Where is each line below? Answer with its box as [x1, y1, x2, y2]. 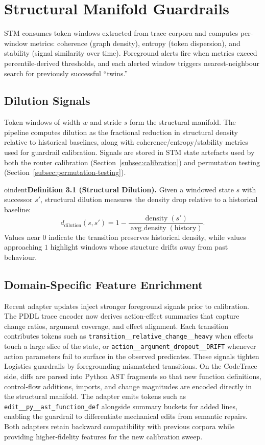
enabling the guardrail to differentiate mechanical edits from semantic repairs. [4, 411, 248, 421]
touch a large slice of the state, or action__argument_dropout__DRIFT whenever [4, 341, 256, 351]
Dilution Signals [4, 93, 90, 108]
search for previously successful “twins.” [4, 68, 128, 78]
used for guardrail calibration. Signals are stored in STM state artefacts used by [4, 147, 255, 158]
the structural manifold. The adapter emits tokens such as [4, 391, 186, 402]
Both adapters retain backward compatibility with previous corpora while [4, 421, 234, 431]
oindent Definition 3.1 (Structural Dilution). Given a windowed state [4, 184, 234, 194]
